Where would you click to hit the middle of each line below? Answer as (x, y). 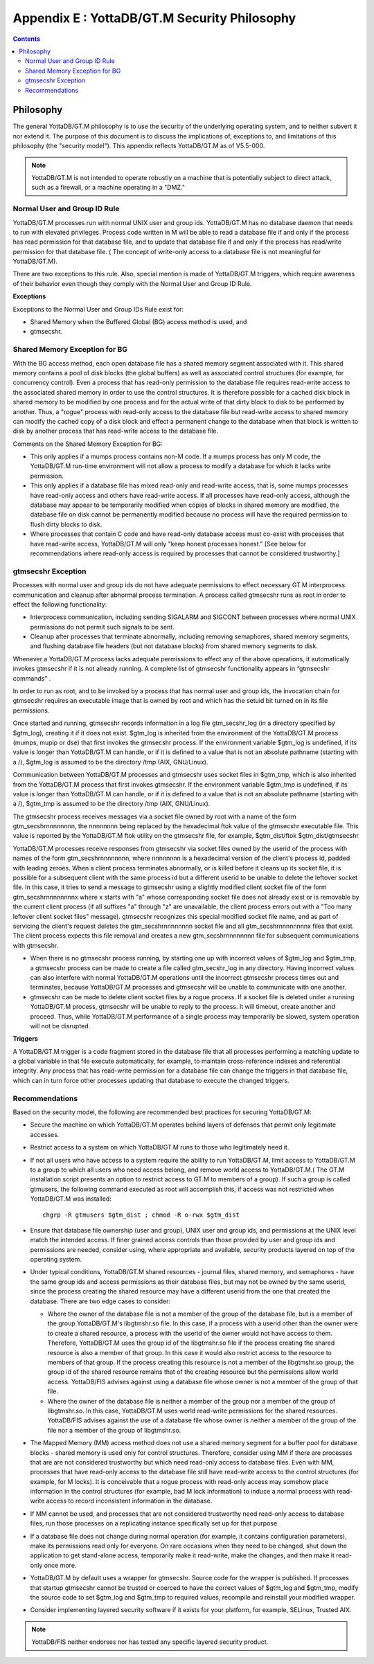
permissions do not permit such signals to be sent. (102, 627)
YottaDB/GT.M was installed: (71, 1199)
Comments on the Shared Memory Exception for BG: (88, 444)
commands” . (32, 678)
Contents (27, 39)
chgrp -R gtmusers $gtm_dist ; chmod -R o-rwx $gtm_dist (141, 1215)
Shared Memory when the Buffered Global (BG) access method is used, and (139, 322)
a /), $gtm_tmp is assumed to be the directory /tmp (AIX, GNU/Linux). (112, 804)
